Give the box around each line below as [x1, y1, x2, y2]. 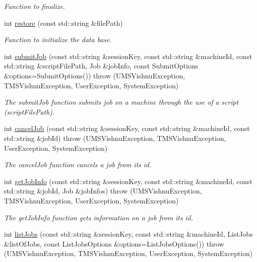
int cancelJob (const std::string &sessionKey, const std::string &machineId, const [4, 123, 250, 133]
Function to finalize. [4, 1, 65, 11]
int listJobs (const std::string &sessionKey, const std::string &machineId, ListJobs [4, 229, 253, 239]
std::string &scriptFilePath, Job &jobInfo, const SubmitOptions [4, 61, 198, 71]
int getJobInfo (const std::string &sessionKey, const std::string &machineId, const [4, 176, 253, 186]
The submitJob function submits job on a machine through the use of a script [4, 97, 239, 107]
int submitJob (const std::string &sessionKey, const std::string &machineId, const [4, 51, 253, 61]
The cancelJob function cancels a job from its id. [4, 159, 152, 170]
